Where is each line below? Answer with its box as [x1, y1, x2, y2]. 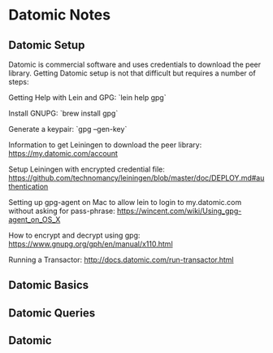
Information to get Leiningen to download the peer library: [8, 140, 202, 150]
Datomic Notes [8, 6, 111, 24]
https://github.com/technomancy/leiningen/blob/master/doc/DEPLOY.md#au [8, 173, 265, 182]
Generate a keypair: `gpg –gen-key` [8, 124, 128, 133]
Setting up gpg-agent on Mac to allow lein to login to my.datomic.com [8, 198, 242, 207]
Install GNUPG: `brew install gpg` [8, 108, 119, 118]
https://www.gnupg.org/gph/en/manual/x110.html [8, 239, 173, 249]
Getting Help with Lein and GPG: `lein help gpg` [8, 93, 167, 102]
